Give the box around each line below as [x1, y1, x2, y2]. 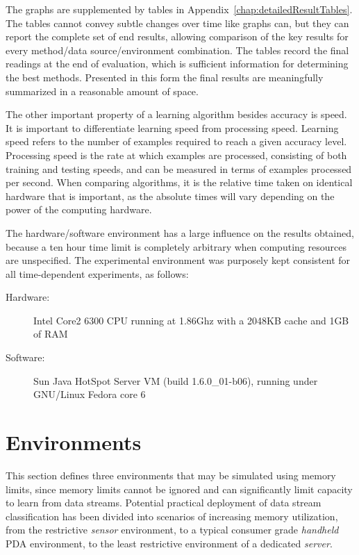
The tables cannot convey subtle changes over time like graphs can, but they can [6, 15, 349, 30]
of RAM [33, 326, 68, 341]
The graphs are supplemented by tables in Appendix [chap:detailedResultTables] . [6, 2, 353, 16]
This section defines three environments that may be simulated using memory [6, 467, 336, 482]
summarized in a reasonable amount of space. [6, 83, 199, 98]
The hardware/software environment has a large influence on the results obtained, [6, 225, 354, 240]
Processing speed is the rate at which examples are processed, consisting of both [6, 147, 347, 162]
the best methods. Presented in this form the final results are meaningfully [6, 69, 324, 84]
